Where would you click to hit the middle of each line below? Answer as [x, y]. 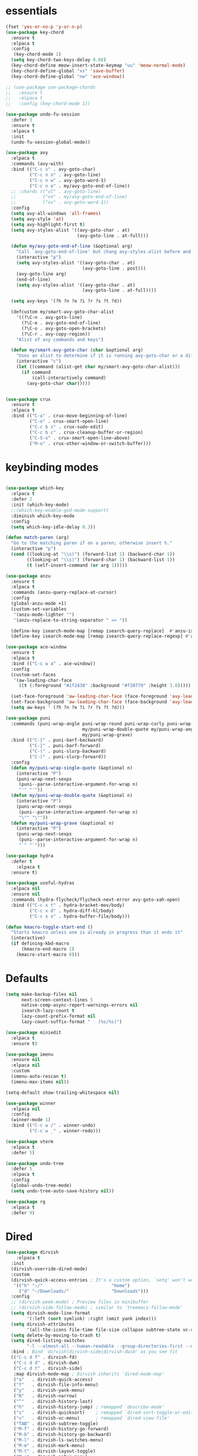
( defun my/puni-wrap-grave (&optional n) [63, 823]
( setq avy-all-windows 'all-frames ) [56, 214]
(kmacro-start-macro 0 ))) [48, 954]
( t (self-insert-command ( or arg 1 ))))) [77, 565]
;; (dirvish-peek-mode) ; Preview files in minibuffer [80, 1302]
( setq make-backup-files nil [41, 994]
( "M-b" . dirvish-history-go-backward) [62, 1435]
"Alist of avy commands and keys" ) [60, 340]
